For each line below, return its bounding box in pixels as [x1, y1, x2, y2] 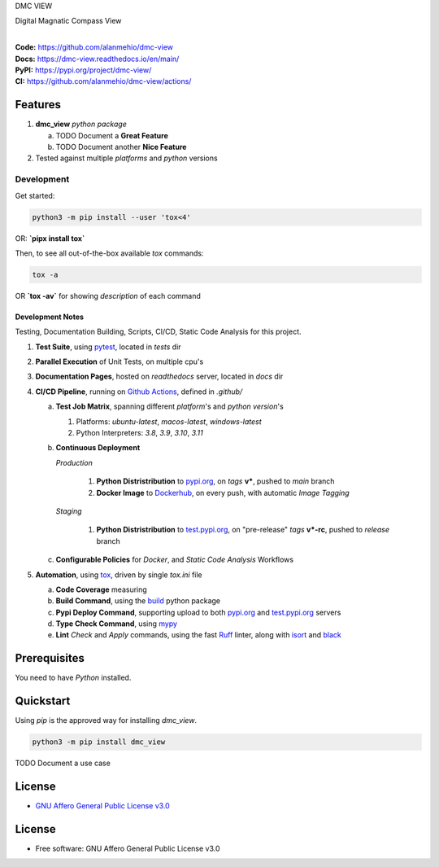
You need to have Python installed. [15, 672, 132, 683]
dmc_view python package [35, 119, 128, 129]
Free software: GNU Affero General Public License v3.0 [35, 843, 220, 854]
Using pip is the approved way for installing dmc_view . [15, 716, 198, 725]
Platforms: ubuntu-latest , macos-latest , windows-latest [76, 416, 262, 427]
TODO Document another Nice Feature [55, 142, 187, 152]
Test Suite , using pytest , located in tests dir [35, 342, 182, 352]
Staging [55, 506, 82, 516]
